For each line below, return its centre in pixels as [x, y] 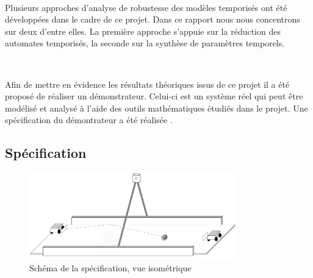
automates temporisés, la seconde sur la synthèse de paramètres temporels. [145, 43]
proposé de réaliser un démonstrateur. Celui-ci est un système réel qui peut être [154, 96]
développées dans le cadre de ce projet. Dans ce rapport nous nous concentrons [153, 19]
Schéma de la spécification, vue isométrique [110, 267]
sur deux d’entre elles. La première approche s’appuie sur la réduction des [143, 31]
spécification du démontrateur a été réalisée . [89, 120]
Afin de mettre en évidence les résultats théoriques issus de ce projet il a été [147, 84]
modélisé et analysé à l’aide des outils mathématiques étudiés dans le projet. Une [156, 108]
